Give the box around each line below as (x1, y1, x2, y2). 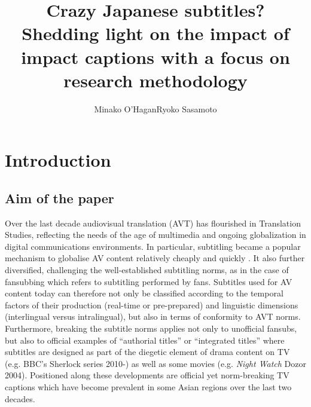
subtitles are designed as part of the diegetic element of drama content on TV (5, 345, 290, 358)
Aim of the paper (5, 188, 114, 207)
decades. (5, 392, 35, 405)
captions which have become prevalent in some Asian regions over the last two (5, 380, 292, 393)
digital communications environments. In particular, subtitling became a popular (5, 240, 301, 252)
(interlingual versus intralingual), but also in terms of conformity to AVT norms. (5, 310, 301, 323)
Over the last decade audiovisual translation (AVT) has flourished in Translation (5, 216, 301, 229)
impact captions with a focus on (21, 44, 290, 69)
